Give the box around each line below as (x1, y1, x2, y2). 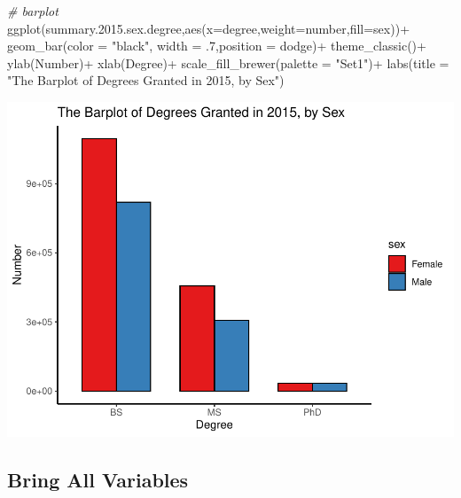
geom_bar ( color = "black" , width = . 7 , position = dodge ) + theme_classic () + (7, 36, 426, 55)
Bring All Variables (7, 465, 189, 493)
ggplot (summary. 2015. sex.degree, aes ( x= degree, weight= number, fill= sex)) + (7, 19, 410, 37)
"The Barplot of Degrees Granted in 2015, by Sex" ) (7, 71, 285, 89)
